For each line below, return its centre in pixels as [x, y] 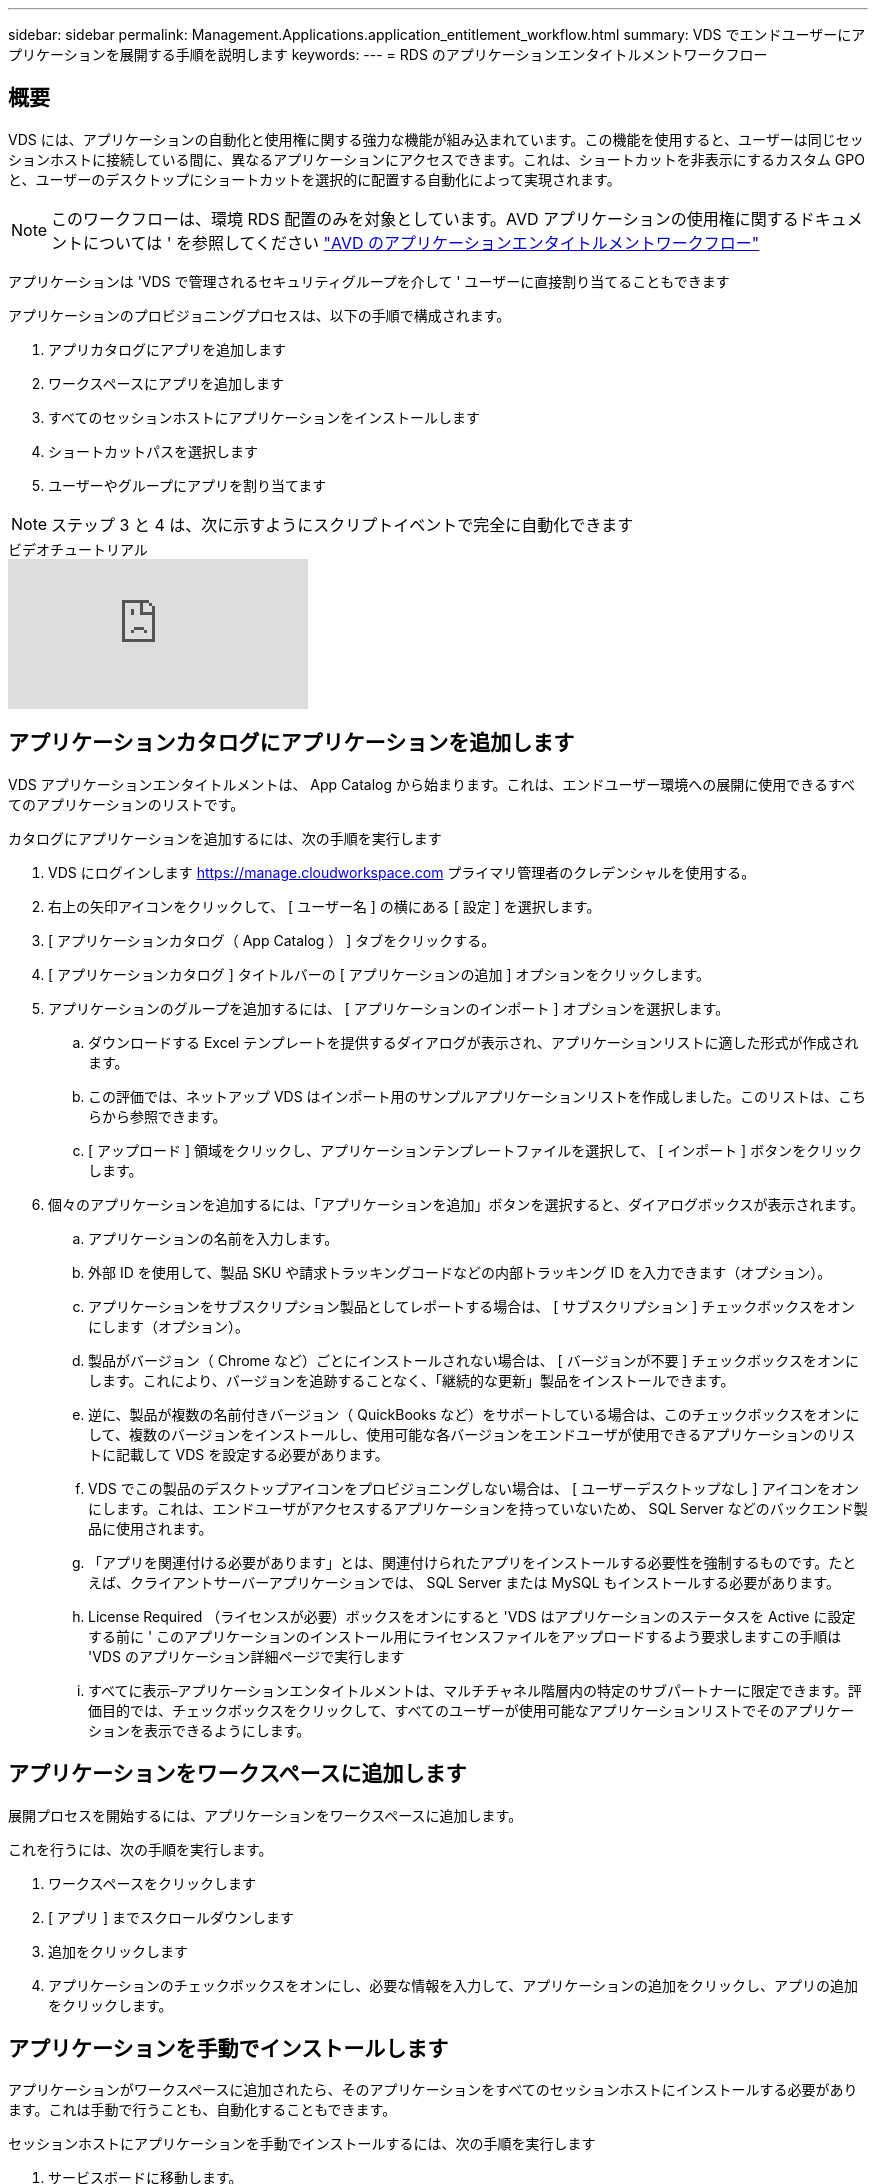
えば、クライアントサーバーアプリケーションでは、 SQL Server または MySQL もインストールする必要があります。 [464, 1582]
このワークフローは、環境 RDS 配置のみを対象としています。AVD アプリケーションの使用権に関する [425, 218]
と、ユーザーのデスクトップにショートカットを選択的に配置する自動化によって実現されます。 [314, 179]
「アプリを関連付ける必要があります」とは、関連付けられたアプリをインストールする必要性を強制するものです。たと [472, 1562]
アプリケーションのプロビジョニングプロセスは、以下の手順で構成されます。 [259, 315]
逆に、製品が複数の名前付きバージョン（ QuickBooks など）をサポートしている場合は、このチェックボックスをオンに [474, 1414]
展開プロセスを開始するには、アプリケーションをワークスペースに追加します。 [265, 1815]
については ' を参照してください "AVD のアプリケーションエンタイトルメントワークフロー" [421, 242]
